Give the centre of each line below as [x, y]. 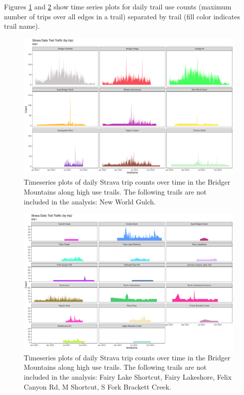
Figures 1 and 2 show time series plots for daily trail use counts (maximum [118, 6]
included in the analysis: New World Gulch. [90, 201]
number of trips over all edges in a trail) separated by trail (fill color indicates [122, 16]
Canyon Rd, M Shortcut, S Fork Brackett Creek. [98, 386]
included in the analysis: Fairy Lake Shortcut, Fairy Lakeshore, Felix [128, 376]
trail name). [22, 26]
